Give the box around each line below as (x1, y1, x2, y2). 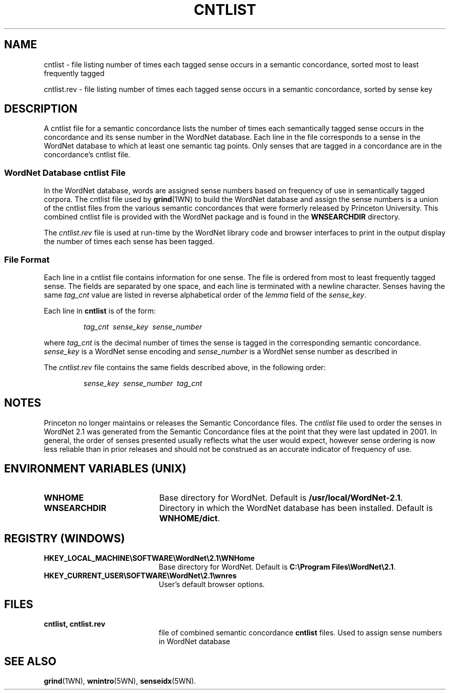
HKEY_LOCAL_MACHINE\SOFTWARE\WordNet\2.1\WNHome (44, 554, 255, 563)
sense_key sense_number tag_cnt (83, 378, 202, 388)
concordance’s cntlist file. (44, 150, 130, 159)
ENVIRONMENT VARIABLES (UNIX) (4, 462, 186, 476)
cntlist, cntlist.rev (44, 619, 105, 629)
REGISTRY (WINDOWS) (4, 532, 125, 545)
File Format (4, 254, 50, 265)
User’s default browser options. (159, 580, 265, 589)
